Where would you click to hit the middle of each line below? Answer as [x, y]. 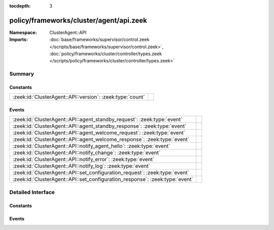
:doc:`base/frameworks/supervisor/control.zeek [99, 40]
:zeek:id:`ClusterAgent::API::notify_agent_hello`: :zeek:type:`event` [91, 146]
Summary [22, 74]
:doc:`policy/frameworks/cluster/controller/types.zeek [106, 54]
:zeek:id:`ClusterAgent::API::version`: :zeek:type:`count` [79, 97]
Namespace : [23, 32]
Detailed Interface [32, 192]
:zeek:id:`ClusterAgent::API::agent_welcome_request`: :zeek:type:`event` [99, 133]
